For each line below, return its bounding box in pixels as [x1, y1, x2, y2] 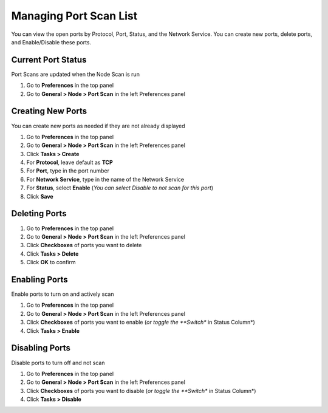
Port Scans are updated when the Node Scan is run [11, 70, 140, 78]
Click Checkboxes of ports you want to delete [26, 242, 142, 249]
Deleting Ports [11, 208, 67, 219]
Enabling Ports [11, 274, 68, 285]
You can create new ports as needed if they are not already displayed [11, 122, 185, 129]
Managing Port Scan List [11, 9, 138, 22]
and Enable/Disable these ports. [11, 38, 91, 46]
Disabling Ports [11, 343, 71, 353]
